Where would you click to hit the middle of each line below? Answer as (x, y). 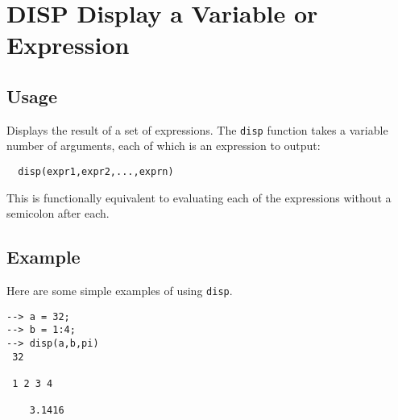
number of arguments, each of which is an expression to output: (164, 146)
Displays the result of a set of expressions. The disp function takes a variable (197, 129)
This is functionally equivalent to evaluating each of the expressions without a (199, 197)
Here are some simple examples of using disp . (120, 291)
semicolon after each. (58, 213)
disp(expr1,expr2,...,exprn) (96, 172)
